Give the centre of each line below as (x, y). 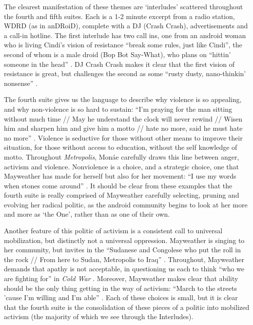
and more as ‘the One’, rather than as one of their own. (87, 214)
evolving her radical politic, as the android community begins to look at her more (126, 204)
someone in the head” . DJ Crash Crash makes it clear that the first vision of (119, 64)
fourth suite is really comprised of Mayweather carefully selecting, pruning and (122, 195)
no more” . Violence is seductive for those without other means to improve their (123, 137)
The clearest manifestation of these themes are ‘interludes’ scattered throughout (124, 6)
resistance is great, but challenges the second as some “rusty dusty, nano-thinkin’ (125, 73)
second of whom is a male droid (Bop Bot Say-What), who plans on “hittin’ (117, 54)
